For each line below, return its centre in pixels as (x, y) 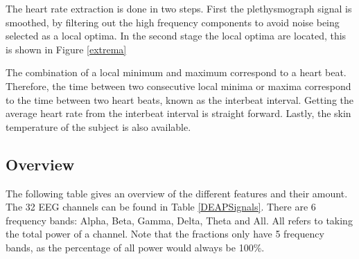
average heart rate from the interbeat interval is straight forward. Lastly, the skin (178, 113)
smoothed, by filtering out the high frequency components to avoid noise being (173, 22)
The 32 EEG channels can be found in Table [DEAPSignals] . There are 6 (161, 207)
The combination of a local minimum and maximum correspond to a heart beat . (176, 72)
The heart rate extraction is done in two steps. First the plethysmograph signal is (179, 8)
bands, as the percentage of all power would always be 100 (130, 247)
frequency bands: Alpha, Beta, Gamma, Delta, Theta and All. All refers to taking (179, 220)
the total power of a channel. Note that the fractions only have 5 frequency (165, 234)
